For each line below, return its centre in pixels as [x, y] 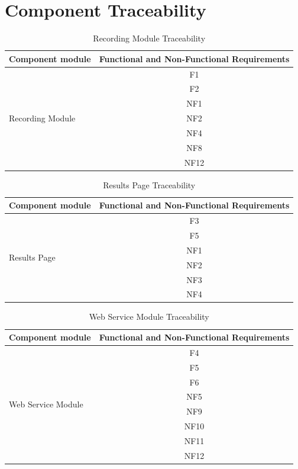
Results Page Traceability [149, 184]
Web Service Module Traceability [149, 317]
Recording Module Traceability [149, 38]
